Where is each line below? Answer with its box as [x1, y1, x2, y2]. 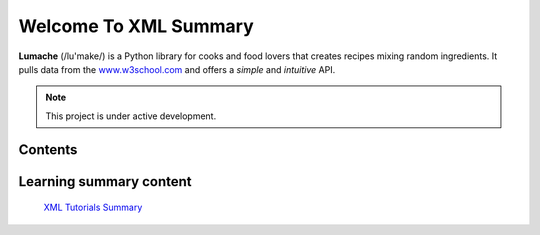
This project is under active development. [45, 110, 217, 122]
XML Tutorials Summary [43, 201, 143, 214]
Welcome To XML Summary [18, 15, 254, 37]
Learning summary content [18, 173, 192, 190]
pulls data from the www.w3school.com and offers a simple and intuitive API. [18, 63, 336, 75]
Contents [18, 141, 78, 158]
